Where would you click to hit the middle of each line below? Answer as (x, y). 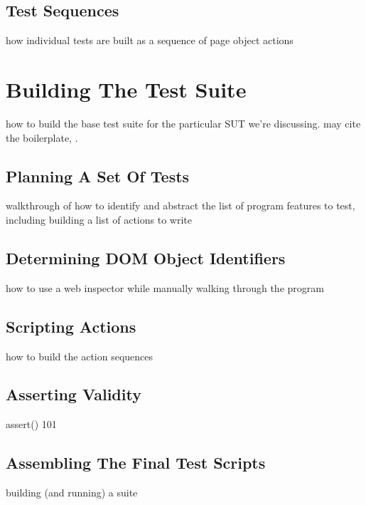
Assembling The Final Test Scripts (136, 463)
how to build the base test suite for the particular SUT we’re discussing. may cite (183, 123)
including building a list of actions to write (99, 219)
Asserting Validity (74, 394)
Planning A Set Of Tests (98, 176)
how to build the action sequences (80, 356)
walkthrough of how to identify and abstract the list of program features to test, (181, 205)
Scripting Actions (71, 326)
